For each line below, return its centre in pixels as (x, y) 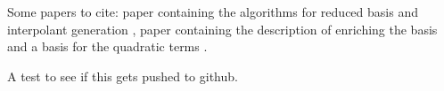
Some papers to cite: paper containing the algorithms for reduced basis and (213, 11)
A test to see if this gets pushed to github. (123, 76)
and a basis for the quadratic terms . (107, 46)
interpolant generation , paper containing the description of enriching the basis (222, 29)
